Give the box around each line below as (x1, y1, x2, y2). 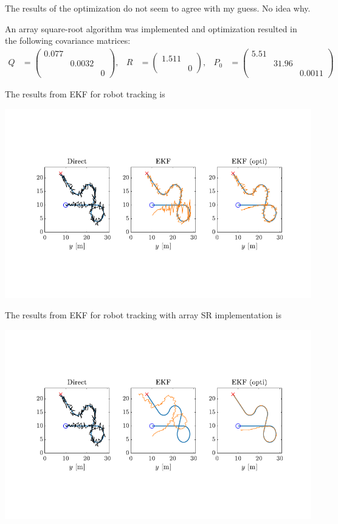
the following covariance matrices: (5, 34, 131, 47)
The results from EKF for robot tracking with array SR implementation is (5, 309, 281, 321)
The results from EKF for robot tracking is (5, 87, 165, 100)
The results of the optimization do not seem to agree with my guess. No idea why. (5, 2, 311, 14)
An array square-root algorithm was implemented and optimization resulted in (5, 22, 297, 35)
